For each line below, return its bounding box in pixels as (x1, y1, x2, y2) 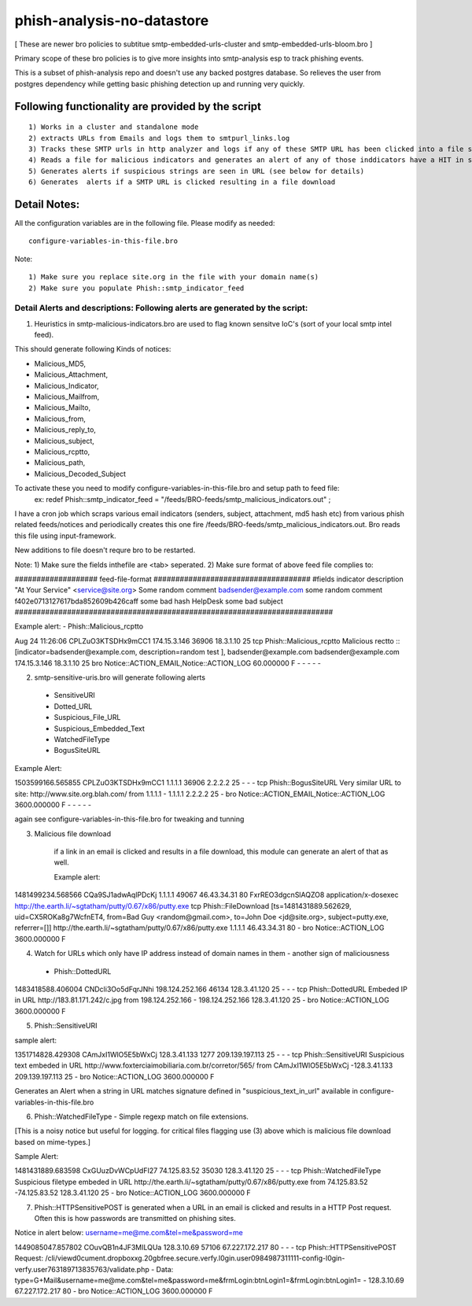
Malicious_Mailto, (34, 403, 90, 412)
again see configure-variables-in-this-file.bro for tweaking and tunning (14, 814, 245, 824)
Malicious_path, (34, 458, 86, 467)
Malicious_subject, (34, 436, 94, 445)
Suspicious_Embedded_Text (53, 724, 146, 733)
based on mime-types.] (14, 1137, 90, 1146)
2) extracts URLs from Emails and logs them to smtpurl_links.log (28, 134, 290, 142)
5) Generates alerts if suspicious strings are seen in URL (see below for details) (28, 166, 365, 175)
